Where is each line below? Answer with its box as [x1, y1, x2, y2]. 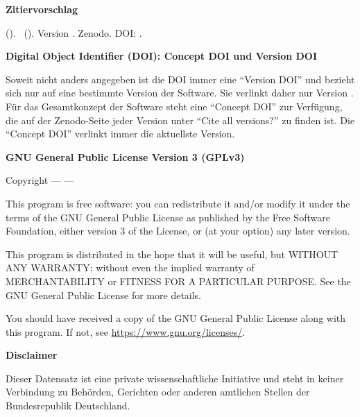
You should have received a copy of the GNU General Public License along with [6, 311, 346, 325]
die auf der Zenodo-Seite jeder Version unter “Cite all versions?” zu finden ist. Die [6, 112, 355, 127]
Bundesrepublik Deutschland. [6, 398, 130, 413]
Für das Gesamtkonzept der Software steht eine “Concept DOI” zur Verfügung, [6, 99, 343, 113]
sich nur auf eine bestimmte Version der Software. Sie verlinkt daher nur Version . [6, 85, 354, 100]
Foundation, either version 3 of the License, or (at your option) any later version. [6, 223, 350, 238]
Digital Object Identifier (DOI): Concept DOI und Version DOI [6, 49, 318, 63]
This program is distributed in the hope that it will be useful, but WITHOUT [6, 246, 338, 261]
